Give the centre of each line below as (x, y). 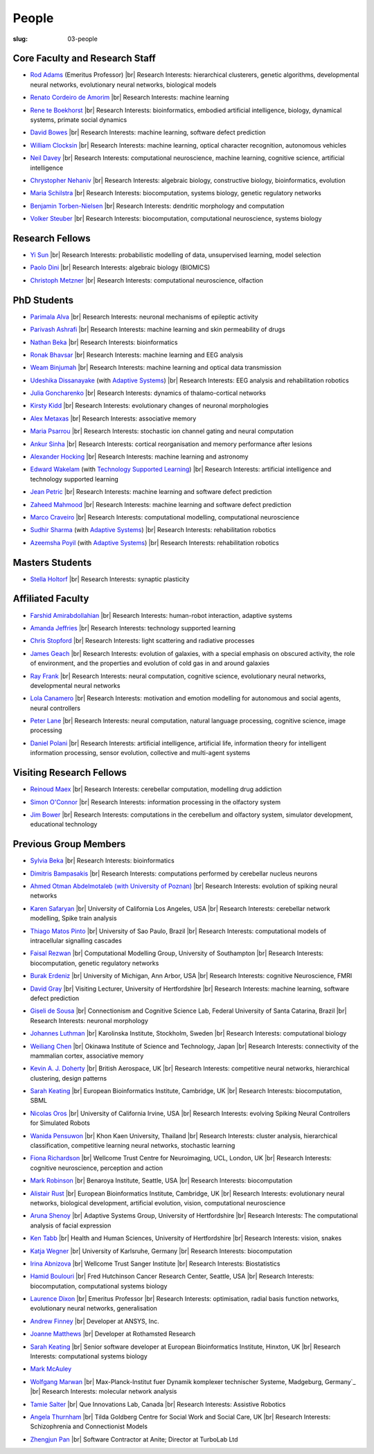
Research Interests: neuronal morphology (89, 1020)
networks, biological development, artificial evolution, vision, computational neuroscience (158, 1203)
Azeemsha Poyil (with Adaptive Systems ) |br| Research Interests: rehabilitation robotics (155, 542)
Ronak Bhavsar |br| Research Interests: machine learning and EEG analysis (137, 355)
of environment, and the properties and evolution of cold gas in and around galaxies (150, 663)
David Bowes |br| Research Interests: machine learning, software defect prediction (148, 132)
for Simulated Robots (60, 1123)
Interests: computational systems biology (89, 1356)
